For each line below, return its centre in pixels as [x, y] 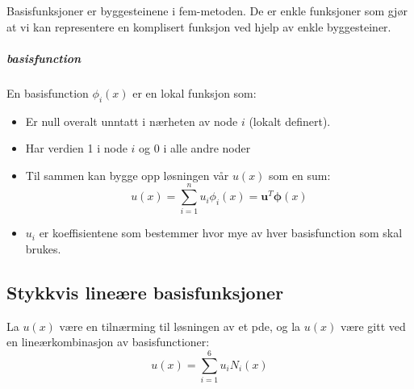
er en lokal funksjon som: [194, 92]
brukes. [43, 249]
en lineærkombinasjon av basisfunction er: [108, 342]
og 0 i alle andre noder [195, 148]
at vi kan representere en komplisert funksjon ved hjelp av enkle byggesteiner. [199, 26]
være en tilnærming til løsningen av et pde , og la [180, 326]
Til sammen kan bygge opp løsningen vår [127, 175]
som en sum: [300, 175]
